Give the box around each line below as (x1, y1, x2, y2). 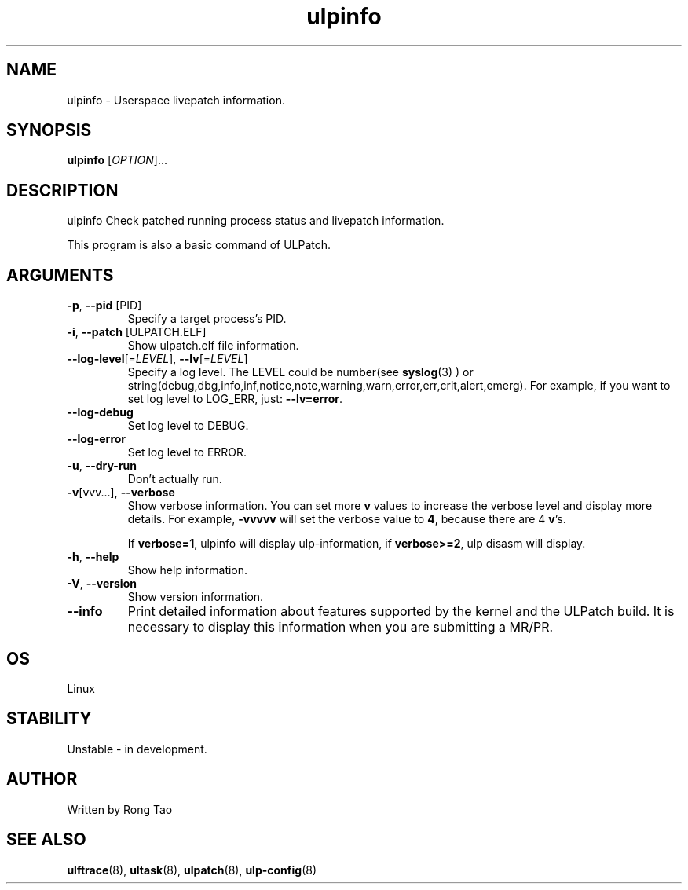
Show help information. (127, 563, 248, 577)
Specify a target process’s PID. (127, 312, 287, 326)
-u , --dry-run (67, 459, 137, 473)
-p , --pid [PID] (67, 298, 142, 313)
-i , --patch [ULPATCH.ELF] (67, 325, 207, 339)
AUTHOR (6, 769, 78, 789)
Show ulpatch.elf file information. (127, 339, 299, 353)
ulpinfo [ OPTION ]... (67, 153, 168, 167)
